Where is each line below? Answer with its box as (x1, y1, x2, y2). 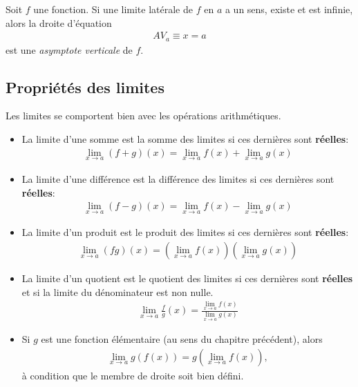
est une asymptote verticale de (6, 42, 133, 57)
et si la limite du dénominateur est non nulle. (21, 284, 214, 299)
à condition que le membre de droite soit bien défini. (21, 368, 244, 382)
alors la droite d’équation (6, 15, 112, 30)
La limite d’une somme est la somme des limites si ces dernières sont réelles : (21, 132, 349, 146)
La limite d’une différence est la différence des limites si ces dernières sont (21, 171, 335, 186)
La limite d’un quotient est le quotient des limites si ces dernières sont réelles (21, 270, 353, 285)
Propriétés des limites (6, 76, 164, 97)
